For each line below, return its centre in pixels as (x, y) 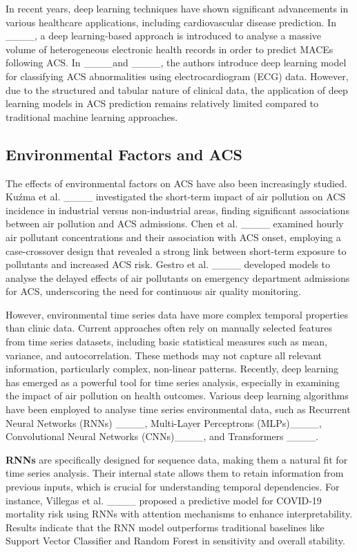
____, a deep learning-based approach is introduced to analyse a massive (164, 36)
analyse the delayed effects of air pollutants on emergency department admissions (178, 277)
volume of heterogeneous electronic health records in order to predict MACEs (170, 49)
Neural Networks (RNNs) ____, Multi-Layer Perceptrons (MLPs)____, (164, 422)
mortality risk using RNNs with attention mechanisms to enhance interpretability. (179, 514)
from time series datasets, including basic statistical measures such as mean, (167, 342)
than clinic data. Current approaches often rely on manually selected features (169, 328)
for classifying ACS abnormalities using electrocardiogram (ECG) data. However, (177, 76)
